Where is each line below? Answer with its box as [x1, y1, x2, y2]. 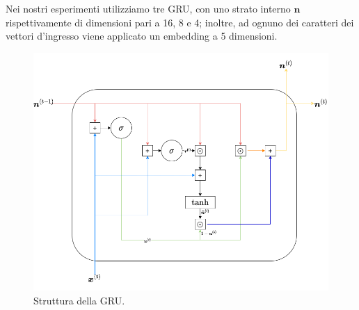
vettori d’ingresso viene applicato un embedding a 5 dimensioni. [6, 28, 278, 43]
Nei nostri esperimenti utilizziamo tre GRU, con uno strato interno [6, 1, 291, 15]
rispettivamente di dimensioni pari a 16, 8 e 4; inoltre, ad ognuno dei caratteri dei [6, 15, 354, 29]
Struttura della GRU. [33, 293, 125, 307]
